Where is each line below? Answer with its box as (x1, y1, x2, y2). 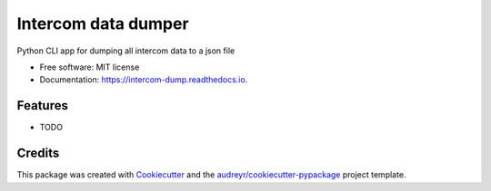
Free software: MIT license (39, 62, 140, 72)
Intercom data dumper (16, 14, 190, 33)
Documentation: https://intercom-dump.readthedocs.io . (39, 74, 248, 85)
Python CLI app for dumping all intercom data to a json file (16, 45, 235, 56)
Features (16, 98, 68, 113)
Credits (16, 146, 60, 161)
